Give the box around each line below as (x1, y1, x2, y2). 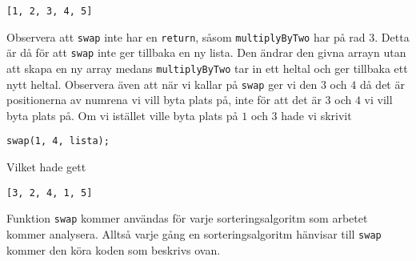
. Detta (374, 28, 410, 45)
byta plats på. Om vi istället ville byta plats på (6, 106, 238, 123)
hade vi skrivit (281, 106, 352, 123)
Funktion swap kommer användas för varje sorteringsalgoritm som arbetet (6, 210, 368, 227)
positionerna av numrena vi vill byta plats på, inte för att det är (6, 91, 322, 108)
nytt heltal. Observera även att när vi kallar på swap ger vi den (6, 75, 318, 92)
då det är (359, 75, 405, 92)
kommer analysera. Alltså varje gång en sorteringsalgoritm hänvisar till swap (6, 226, 382, 243)
